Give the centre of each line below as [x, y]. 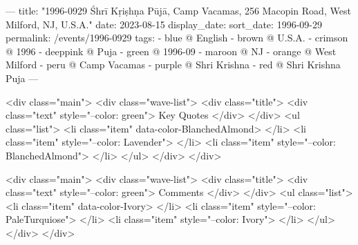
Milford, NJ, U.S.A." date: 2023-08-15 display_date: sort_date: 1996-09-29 [164, 24]
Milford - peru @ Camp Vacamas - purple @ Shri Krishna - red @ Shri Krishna [173, 65]
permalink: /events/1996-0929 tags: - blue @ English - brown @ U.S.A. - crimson [177, 38]
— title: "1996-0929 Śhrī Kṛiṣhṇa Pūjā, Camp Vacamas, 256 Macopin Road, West [178, 10]
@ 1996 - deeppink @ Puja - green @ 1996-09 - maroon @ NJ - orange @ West [171, 51]
